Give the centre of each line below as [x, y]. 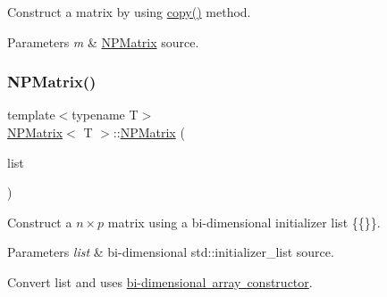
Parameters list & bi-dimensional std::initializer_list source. [171, 252]
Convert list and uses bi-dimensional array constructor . [160, 281]
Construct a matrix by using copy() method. [129, 12]
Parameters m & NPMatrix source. [103, 41]
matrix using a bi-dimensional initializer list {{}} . [244, 222]
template [31, 115]
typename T [105, 115]
